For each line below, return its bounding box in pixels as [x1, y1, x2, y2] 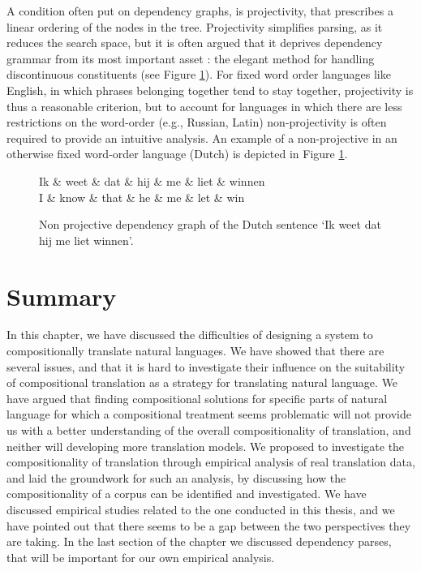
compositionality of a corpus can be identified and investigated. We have [6, 485, 367, 502]
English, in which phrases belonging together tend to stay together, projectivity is [6, 81, 414, 98]
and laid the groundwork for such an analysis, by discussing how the [6, 469, 346, 486]
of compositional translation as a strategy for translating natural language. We [6, 374, 398, 391]
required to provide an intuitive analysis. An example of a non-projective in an [6, 129, 397, 146]
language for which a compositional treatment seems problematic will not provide [6, 406, 411, 423]
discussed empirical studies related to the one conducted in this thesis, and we [6, 500, 395, 517]
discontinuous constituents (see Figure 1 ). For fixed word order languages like [6, 66, 391, 83]
